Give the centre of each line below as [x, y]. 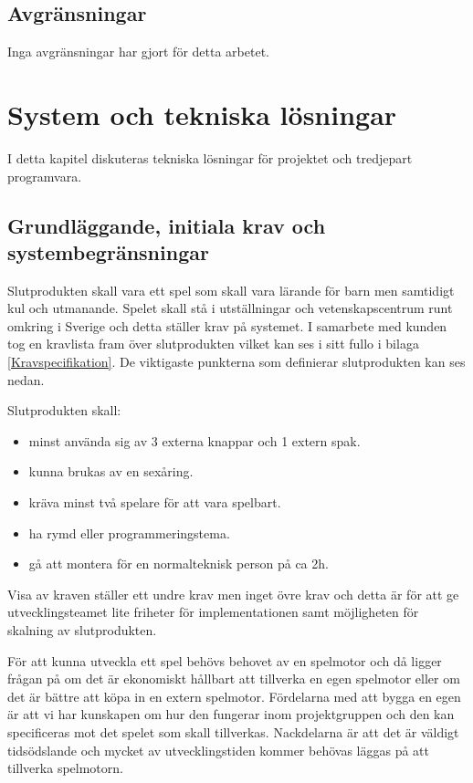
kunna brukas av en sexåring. [111, 471]
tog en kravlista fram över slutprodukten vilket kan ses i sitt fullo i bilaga [213, 344]
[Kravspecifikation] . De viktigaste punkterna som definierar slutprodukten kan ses [236, 362]
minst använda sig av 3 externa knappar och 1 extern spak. [194, 440]
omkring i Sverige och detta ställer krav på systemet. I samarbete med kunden [227, 325]
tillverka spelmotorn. [65, 768]
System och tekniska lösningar [202, 114]
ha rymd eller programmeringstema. [129, 532]
